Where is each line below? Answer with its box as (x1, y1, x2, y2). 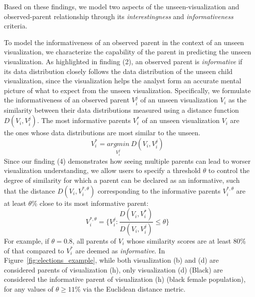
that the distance (4, 185, 55, 196)
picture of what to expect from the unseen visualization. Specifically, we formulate (4, 85, 251, 95)
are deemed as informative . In (75, 245, 165, 255)
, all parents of (72, 235, 116, 246)
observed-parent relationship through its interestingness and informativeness (4, 11, 233, 21)
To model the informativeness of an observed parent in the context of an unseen (4, 37, 244, 47)
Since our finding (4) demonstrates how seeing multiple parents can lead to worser (4, 155, 251, 166)
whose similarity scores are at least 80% (127, 235, 246, 246)
